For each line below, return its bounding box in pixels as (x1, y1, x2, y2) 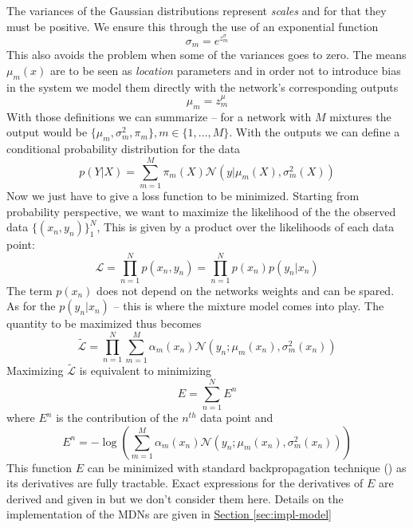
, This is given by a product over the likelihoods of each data (96, 219, 395, 235)
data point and (200, 409, 273, 426)
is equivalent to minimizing (79, 362, 212, 379)
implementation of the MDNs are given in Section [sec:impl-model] (6, 506, 332, 522)
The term (6, 282, 53, 298)
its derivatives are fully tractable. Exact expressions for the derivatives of (6, 475, 364, 491)
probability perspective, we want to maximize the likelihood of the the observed (6, 203, 396, 219)
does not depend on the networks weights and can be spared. (96, 282, 395, 298)
